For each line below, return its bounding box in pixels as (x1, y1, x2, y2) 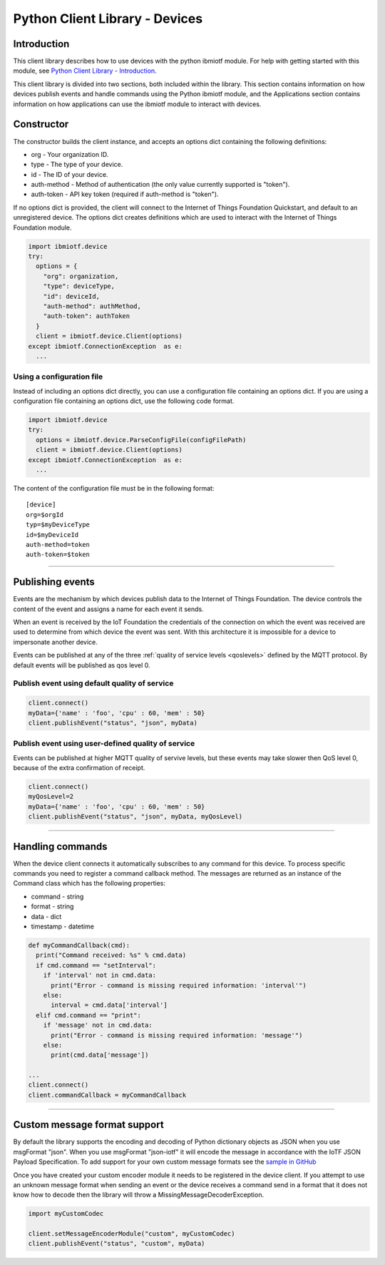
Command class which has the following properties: (13, 879, 166, 888)
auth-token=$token (26, 550, 91, 559)
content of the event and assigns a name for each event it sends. (13, 605, 205, 613)
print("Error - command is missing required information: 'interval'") (51, 981, 307, 989)
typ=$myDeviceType (26, 521, 91, 529)
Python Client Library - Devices (13, 11, 203, 26)
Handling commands (13, 840, 108, 852)
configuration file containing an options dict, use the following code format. (13, 396, 235, 406)
